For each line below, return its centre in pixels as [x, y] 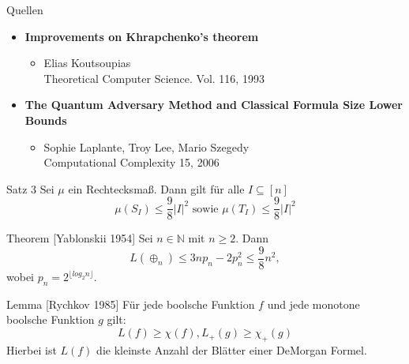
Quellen [25, 9]
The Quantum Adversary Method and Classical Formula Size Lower [214, 105]
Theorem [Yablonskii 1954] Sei [80, 238]
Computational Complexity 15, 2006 [131, 162]
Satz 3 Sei [30, 188]
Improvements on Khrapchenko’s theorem [142, 36]
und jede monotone [313, 304]
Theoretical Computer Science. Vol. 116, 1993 [154, 78]
